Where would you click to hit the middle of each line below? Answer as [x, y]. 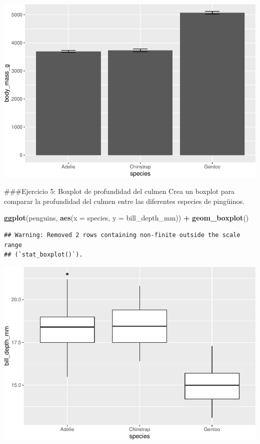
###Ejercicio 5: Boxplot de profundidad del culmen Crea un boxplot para [119, 191]
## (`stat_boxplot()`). [43, 255]
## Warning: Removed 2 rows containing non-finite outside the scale [122, 235]
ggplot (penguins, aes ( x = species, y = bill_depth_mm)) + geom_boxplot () [126, 218]
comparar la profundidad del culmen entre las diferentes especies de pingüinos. [124, 201]
